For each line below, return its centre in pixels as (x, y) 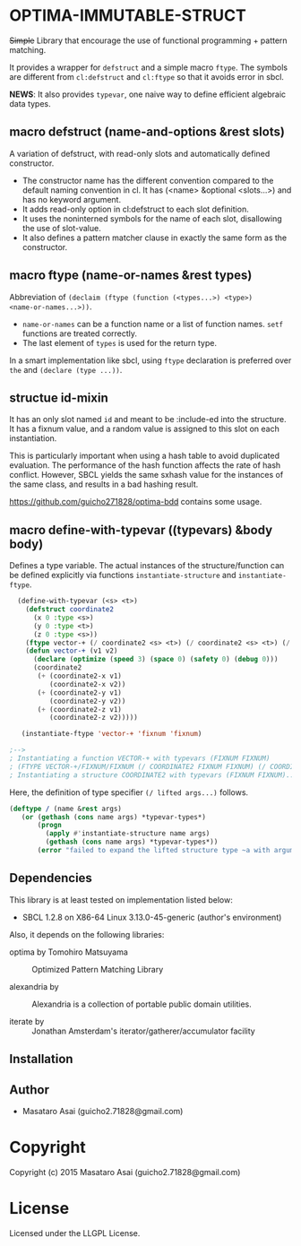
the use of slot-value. (61, 228)
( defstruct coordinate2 (70, 610)
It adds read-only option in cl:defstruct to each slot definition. (135, 209)
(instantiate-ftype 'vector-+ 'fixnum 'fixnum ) (112, 734)
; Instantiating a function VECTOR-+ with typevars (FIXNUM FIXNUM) (140, 758)
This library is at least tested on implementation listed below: (121, 900)
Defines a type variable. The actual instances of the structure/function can (147, 566)
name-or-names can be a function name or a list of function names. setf (153, 324)
